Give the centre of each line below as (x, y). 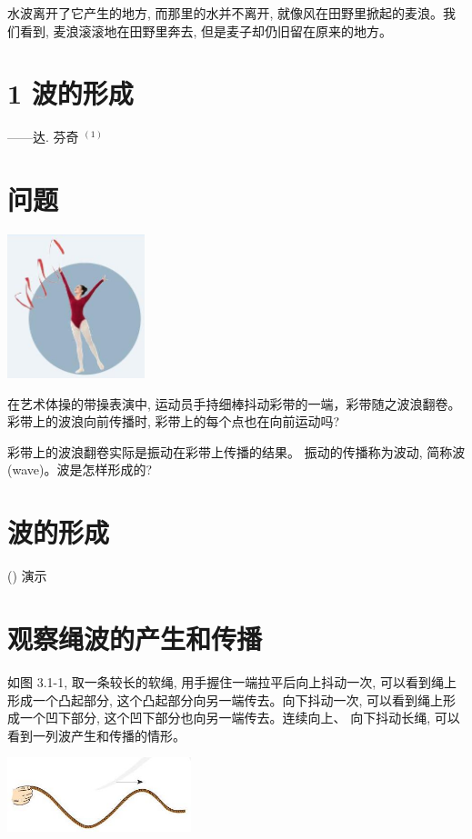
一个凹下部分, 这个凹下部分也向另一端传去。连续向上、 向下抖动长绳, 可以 (240, 718)
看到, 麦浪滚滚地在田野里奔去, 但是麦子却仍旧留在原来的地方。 (206, 30)
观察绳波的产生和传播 (135, 638)
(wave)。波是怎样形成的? (80, 469)
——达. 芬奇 (43, 137)
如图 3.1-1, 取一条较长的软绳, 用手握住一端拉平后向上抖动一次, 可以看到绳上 (232, 681)
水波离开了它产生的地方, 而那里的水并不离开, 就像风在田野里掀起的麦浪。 (226, 13)
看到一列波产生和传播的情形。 (96, 735)
